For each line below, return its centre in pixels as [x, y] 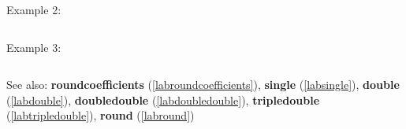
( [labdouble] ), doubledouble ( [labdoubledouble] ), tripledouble [163, 100]
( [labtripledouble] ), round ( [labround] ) [101, 115]
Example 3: [34, 47]
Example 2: [34, 9]
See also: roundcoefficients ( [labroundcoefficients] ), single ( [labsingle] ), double [203, 85]
